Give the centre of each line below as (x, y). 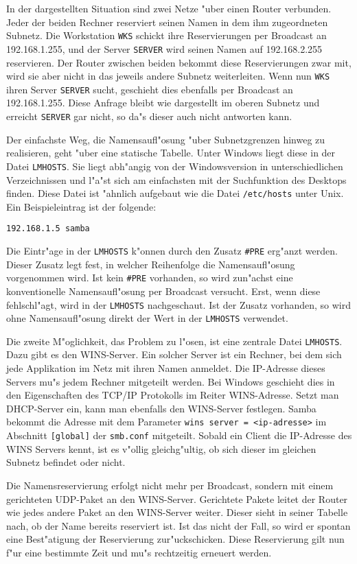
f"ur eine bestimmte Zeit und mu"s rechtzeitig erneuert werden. (139, 552)
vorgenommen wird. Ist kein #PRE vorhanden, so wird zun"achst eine (150, 278)
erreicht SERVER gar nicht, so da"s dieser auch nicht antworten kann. (149, 116)
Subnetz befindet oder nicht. (66, 462)
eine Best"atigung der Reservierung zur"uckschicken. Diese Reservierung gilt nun (175, 539)
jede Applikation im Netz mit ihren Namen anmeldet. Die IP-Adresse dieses (166, 368)
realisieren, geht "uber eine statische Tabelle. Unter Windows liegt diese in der (171, 153)
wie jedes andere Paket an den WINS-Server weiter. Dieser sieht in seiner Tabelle (177, 512)
